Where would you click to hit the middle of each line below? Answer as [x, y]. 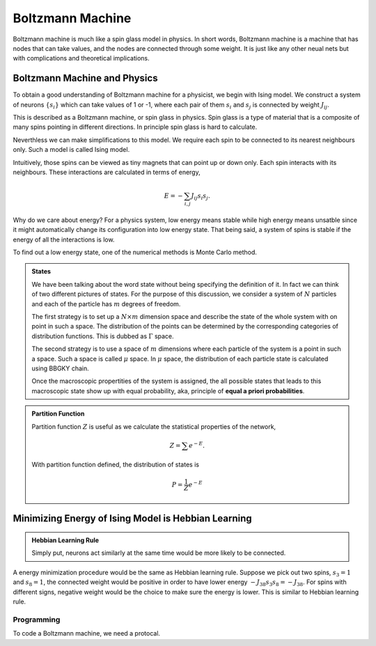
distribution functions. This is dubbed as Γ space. [103, 336]
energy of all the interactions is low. [64, 239]
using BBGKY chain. [61, 368]
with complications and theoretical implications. [81, 58]
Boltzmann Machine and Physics [85, 78]
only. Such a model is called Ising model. [71, 150]
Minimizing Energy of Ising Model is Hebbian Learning [132, 519]
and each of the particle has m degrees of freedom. [106, 304]
